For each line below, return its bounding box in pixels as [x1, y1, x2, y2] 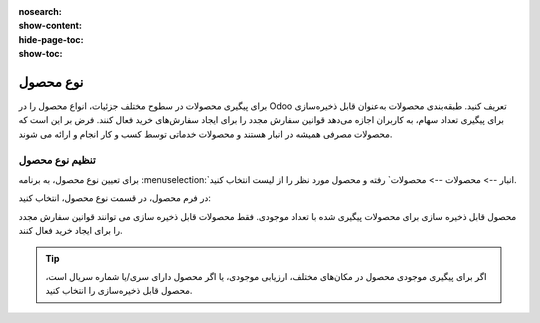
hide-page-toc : [18, 33, 84, 45]
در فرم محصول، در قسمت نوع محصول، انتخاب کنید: [18, 192, 212, 204]
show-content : [18, 20, 82, 32]
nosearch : [18, 6, 62, 17]
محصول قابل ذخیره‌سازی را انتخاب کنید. [45, 285, 193, 297]
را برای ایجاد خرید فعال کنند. [18, 225, 124, 237]
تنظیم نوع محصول [18, 153, 97, 167]
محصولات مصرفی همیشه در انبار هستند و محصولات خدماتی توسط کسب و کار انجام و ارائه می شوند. [18, 128, 393, 140]
